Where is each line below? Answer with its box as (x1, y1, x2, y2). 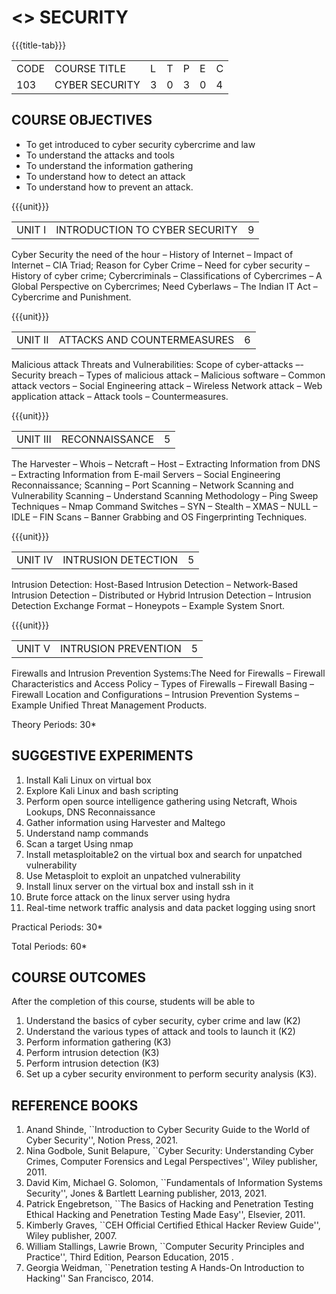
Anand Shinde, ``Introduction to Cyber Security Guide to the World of (25, 1124, 311, 1136)
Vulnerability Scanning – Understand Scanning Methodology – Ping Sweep (11, 489, 319, 501)
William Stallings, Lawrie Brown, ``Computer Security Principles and (25, 1241, 305, 1253)
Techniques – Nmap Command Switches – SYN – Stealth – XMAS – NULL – (11, 500, 318, 512)
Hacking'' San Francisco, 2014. (25, 1272, 154, 1285)
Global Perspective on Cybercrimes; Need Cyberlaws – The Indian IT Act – (11, 280, 318, 292)
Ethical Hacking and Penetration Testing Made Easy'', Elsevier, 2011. (25, 1209, 306, 1221)
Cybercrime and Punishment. (11, 291, 132, 303)
